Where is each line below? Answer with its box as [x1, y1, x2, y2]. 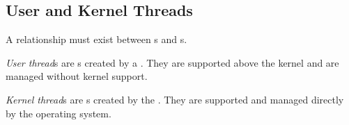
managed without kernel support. [6, 69, 148, 83]
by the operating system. [6, 106, 111, 120]
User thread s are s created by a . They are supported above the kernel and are [6, 55, 339, 69]
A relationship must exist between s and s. [6, 32, 187, 47]
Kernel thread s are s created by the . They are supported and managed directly [6, 92, 344, 106]
